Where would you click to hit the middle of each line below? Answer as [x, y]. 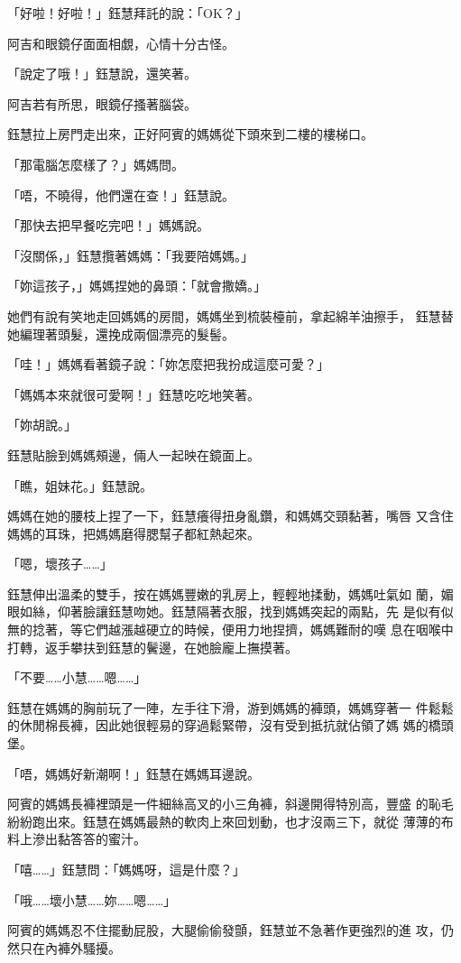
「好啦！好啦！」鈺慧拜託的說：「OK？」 [128, 13]
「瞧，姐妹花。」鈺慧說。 [80, 485]
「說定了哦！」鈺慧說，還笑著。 [102, 74]
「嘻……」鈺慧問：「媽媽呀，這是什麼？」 [126, 869]
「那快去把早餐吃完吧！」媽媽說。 [108, 225]
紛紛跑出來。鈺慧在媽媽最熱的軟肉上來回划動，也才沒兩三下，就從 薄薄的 [224, 821]
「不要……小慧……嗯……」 [77, 677]
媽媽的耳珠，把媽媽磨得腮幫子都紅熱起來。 [134, 533]
